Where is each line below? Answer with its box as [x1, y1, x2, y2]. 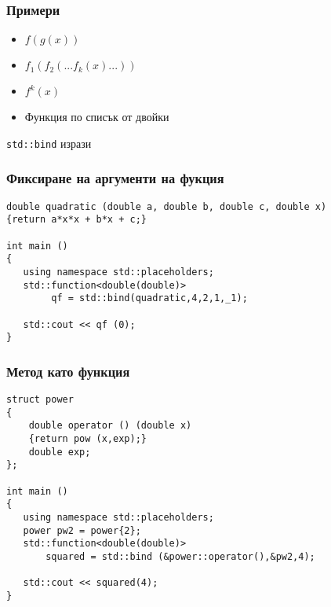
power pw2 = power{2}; [23, 524, 141, 536]
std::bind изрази [6, 134, 92, 151]
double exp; [28, 446, 91, 458]
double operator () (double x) [28, 420, 192, 432]
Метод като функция [6, 361, 130, 381]
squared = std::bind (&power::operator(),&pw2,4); [45, 551, 315, 562]
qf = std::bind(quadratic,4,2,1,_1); [51, 292, 248, 304]
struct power [6, 394, 74, 406]
